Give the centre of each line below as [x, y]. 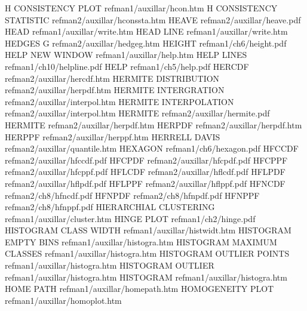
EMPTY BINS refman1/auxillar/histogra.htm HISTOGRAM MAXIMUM [141, 241]
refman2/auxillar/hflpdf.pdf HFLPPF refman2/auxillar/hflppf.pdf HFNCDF [145, 183]
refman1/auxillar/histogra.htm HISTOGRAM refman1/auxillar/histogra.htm [146, 277]
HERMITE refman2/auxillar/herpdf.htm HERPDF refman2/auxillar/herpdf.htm [153, 124]
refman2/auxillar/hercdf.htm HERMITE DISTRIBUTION [112, 78]
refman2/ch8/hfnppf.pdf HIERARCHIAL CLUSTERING [110, 207]
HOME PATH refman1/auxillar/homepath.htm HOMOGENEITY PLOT [139, 289]
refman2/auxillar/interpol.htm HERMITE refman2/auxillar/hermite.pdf [137, 113]
